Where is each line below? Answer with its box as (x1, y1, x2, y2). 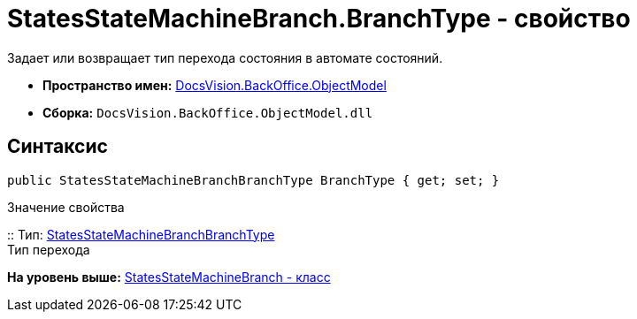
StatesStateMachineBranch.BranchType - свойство (7, 4, 631, 34)
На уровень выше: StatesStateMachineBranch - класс (7, 269, 331, 285)
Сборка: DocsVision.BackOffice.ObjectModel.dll (42, 104, 373, 120)
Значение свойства (7, 199, 125, 215)
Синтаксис (7, 135, 108, 158)
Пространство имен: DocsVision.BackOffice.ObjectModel (42, 77, 387, 93)
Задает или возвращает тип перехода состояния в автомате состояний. (7, 49, 443, 65)
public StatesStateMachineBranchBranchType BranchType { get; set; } (7, 172, 500, 187)
